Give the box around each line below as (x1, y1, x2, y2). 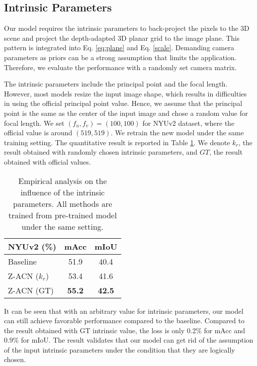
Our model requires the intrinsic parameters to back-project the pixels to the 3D (4, 23, 250, 33)
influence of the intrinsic (20, 186, 105, 198)
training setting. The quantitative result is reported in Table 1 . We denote (4, 137, 230, 147)
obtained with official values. (4, 156, 91, 167)
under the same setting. (21, 220, 104, 232)
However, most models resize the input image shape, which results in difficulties (4, 88, 247, 98)
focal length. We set (4, 117, 65, 128)
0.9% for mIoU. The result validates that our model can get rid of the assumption (4, 335, 254, 345)
